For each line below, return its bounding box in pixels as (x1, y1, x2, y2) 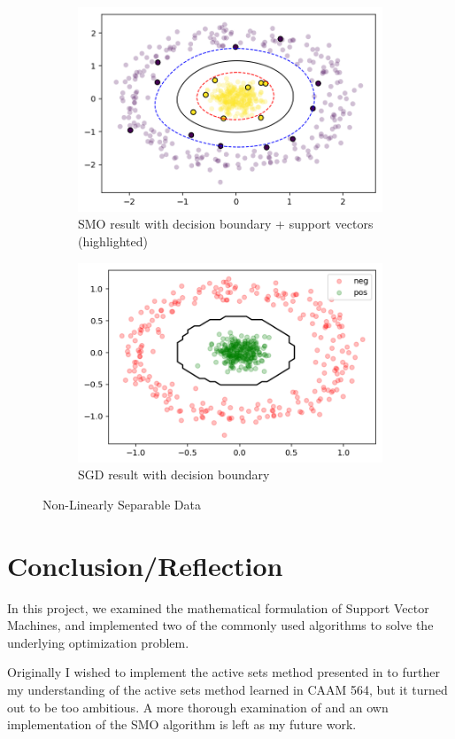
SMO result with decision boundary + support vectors (78, 214, 374, 233)
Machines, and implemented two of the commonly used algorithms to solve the (7, 616, 434, 634)
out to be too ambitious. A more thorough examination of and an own (7, 697, 389, 716)
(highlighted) (78, 232, 148, 251)
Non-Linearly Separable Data (42, 494, 201, 513)
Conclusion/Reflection (7, 547, 283, 583)
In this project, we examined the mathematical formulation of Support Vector (7, 598, 429, 617)
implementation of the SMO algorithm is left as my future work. (7, 715, 357, 734)
